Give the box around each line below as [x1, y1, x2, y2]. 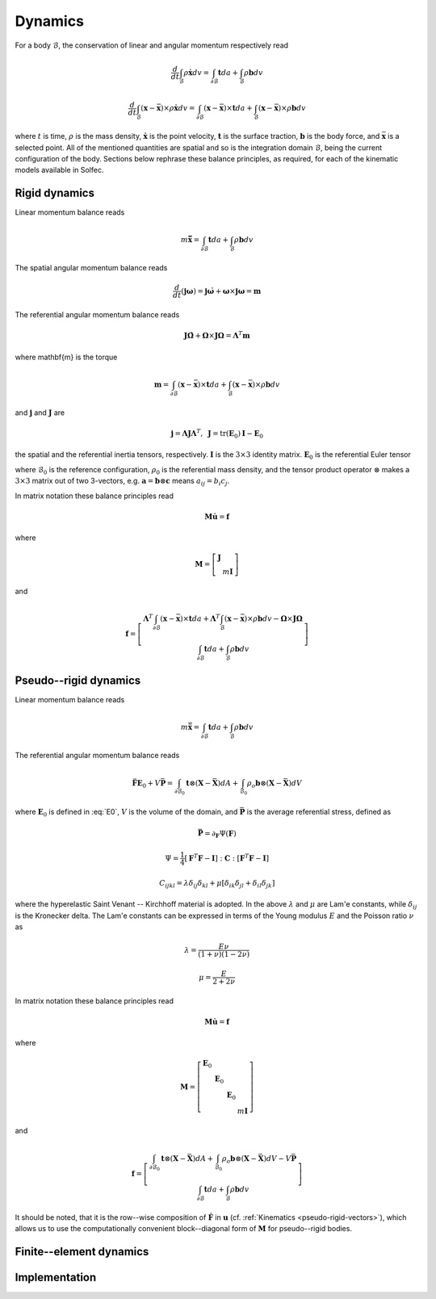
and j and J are [15, 408, 65, 417]
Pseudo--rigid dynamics [15, 673, 141, 687]
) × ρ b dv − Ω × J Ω [244, 614, 303, 623]
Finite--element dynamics [15, 1244, 149, 1259]
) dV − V [263, 1154, 291, 1163]
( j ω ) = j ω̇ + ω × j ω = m [181, 287, 262, 295]
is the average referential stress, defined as [246, 807, 392, 816]
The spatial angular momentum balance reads [15, 263, 168, 273]
